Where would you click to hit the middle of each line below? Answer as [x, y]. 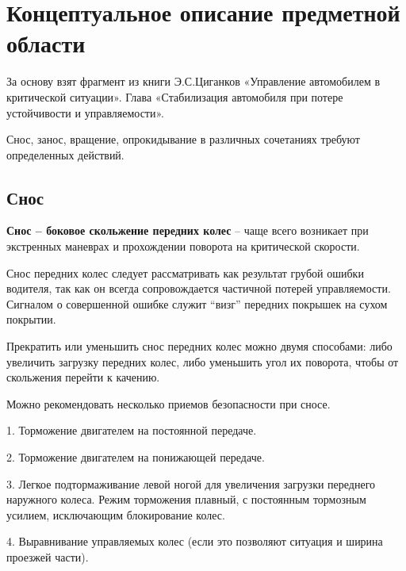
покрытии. [31, 319]
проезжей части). [48, 556]
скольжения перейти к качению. [83, 377]
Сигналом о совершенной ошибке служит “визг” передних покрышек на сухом [197, 303]
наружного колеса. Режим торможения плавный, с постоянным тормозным [186, 499]
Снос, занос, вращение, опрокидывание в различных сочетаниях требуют [183, 139]
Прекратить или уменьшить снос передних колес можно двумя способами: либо [199, 346]
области [46, 43]
